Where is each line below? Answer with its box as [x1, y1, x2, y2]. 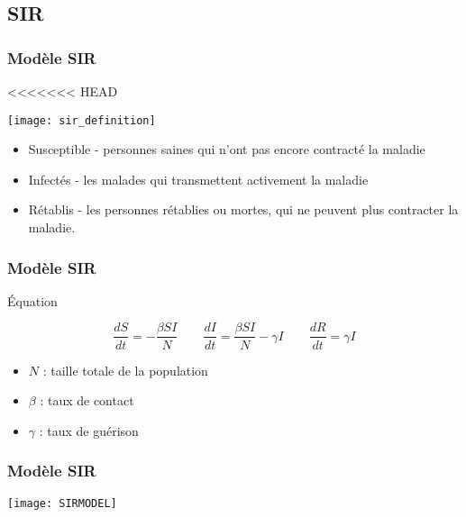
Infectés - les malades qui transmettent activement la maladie [28, 169, 369, 188]
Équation [7, 291, 58, 310]
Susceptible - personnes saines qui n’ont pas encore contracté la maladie [28, 140, 425, 159]
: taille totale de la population [42, 360, 208, 379]
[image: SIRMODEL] [7, 496, 117, 510]
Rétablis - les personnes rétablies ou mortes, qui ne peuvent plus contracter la [28, 200, 459, 219]
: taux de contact [40, 391, 134, 410]
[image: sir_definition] [7, 113, 156, 127]
